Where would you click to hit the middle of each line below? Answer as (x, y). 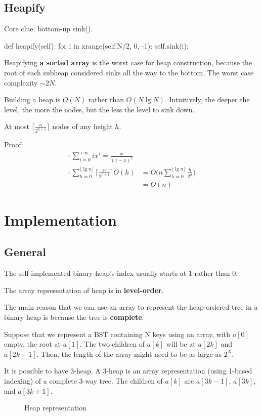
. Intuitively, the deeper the (207, 99)
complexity (21, 82)
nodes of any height (82, 126)
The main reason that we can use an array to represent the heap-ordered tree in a (131, 307)
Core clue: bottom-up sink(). (49, 29)
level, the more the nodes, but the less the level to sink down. (99, 109)
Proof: (14, 144)
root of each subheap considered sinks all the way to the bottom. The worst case (129, 72)
